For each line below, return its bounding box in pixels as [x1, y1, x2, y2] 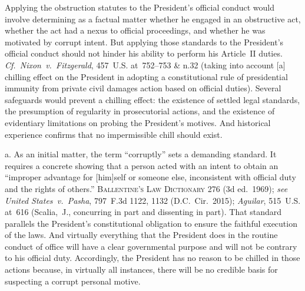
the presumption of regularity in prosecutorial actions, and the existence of [5, 105, 275, 117]
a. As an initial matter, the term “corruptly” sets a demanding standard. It [5, 148, 277, 160]
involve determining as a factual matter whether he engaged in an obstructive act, [5, 12, 301, 25]
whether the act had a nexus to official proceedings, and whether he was [5, 24, 266, 37]
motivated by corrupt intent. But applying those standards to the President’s [5, 35, 284, 48]
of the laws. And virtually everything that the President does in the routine [5, 229, 278, 241]
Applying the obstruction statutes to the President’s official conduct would [5, 1, 275, 13]
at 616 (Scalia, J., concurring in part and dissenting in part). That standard [5, 206, 282, 218]
